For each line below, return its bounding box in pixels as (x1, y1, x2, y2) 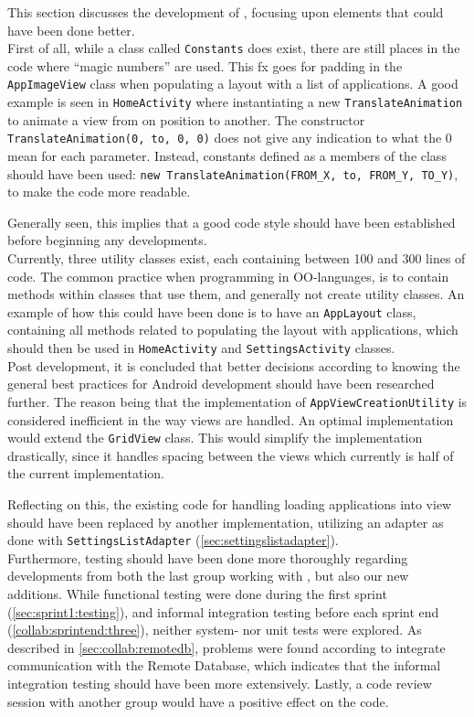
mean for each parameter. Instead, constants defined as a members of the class (7, 146, 447, 165)
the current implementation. (7, 464, 164, 483)
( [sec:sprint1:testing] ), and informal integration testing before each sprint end (7, 602, 439, 621)
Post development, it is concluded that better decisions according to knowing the (7, 356, 460, 375)
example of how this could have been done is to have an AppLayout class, (7, 302, 416, 321)
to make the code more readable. (7, 182, 191, 201)
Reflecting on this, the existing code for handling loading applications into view (7, 495, 452, 513)
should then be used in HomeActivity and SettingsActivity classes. (7, 338, 395, 358)
